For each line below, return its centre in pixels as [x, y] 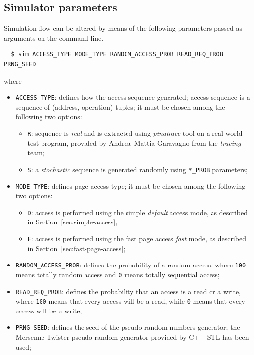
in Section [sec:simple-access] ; [72, 222]
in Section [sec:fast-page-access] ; [76, 248]
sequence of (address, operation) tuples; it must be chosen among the [120, 107]
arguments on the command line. [54, 37]
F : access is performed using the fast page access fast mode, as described [137, 239]
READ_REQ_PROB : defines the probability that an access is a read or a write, [128, 291]
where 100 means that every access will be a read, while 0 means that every [130, 301]
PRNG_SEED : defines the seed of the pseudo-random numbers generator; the [128, 327]
